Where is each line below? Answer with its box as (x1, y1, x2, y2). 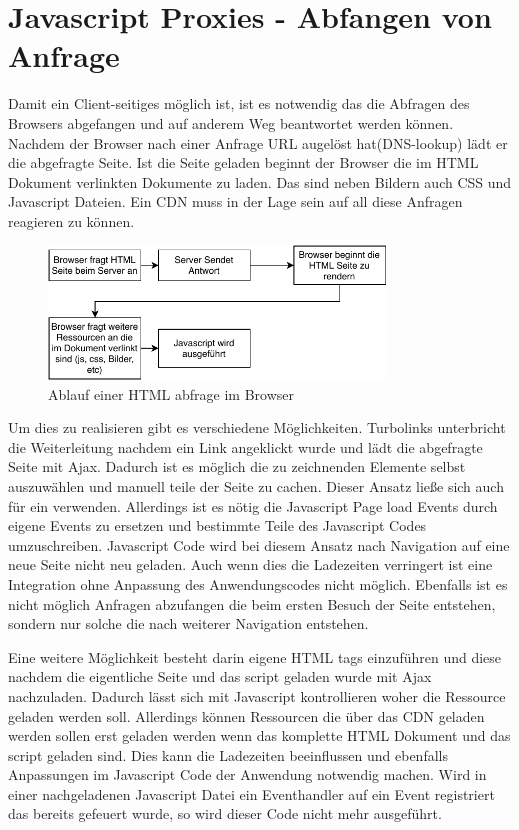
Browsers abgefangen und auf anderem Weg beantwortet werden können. (8, 112, 454, 133)
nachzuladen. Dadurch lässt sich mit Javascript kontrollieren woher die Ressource (8, 685, 506, 706)
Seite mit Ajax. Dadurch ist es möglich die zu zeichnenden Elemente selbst (8, 456, 466, 477)
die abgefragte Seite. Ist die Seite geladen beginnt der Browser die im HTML (8, 152, 479, 173)
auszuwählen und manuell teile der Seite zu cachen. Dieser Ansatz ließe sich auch (8, 475, 504, 496)
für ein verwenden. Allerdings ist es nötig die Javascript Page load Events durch (8, 495, 498, 516)
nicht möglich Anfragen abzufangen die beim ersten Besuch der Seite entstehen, (8, 593, 496, 614)
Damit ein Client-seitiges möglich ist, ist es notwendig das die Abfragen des (8, 93, 470, 114)
